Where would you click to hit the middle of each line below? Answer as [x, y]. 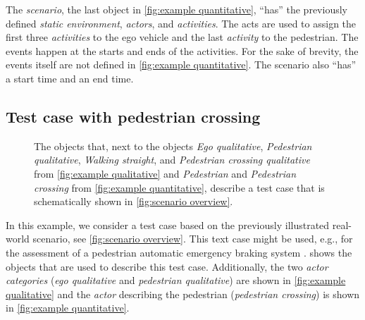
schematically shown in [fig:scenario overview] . [134, 201]
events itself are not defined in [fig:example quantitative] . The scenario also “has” [181, 64]
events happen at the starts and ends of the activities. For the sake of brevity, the [182, 50]
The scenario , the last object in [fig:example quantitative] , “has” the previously [177, 9]
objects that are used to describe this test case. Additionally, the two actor [167, 266]
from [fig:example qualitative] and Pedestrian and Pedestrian [165, 173]
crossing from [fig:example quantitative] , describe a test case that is [179, 187]
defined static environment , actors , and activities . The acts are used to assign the [181, 23]
